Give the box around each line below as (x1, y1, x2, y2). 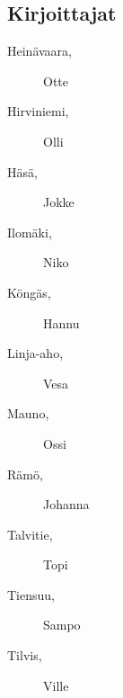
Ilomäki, (7, 222, 52, 241)
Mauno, (7, 404, 49, 423)
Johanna (43, 495, 90, 514)
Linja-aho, (7, 344, 64, 362)
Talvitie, (7, 524, 53, 543)
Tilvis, (7, 646, 42, 665)
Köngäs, (7, 282, 51, 301)
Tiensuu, (7, 585, 55, 604)
